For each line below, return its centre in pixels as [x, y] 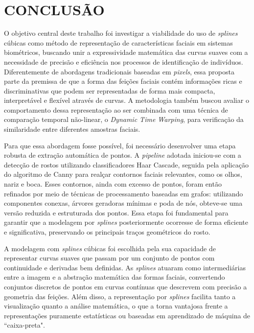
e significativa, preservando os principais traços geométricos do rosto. [107, 232]
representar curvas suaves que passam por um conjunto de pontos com [109, 258]
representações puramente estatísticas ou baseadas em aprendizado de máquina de [127, 315]
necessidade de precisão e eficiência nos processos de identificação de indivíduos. [124, 61]
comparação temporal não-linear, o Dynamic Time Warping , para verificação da [124, 119]
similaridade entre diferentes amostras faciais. [72, 129]
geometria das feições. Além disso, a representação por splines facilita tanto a [120, 296]
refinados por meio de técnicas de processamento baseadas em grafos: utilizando [124, 193]
